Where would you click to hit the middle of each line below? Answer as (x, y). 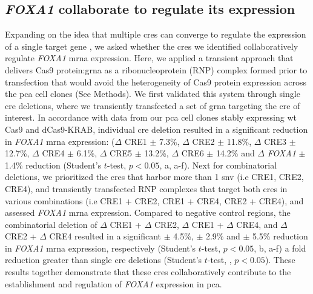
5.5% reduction (280, 236)
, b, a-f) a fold (280, 248)
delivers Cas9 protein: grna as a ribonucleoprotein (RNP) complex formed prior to (156, 69)
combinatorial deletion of (51, 224)
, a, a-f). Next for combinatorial (218, 165)
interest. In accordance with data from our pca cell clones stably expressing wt (151, 117)
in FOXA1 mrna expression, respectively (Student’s (100, 248)
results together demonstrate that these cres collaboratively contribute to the (148, 272)
